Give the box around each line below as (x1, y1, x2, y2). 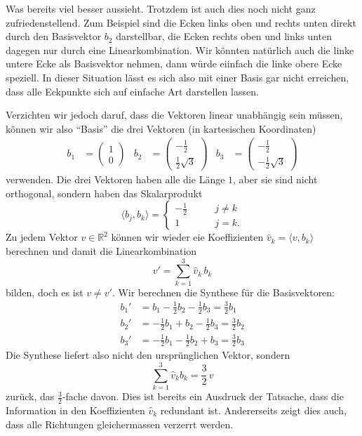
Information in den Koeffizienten (6, 402, 145, 417)
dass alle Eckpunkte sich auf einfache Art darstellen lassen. (6, 84, 259, 98)
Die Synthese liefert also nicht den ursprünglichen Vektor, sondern (6, 348, 290, 362)
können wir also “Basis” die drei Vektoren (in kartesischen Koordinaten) (6, 121, 316, 136)
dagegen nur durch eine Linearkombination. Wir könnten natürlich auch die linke (6, 42, 354, 57)
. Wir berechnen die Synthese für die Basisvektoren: (112, 284, 335, 299)
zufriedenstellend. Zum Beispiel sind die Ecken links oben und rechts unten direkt (6, 15, 356, 29)
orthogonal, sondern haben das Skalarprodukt (6, 185, 203, 200)
